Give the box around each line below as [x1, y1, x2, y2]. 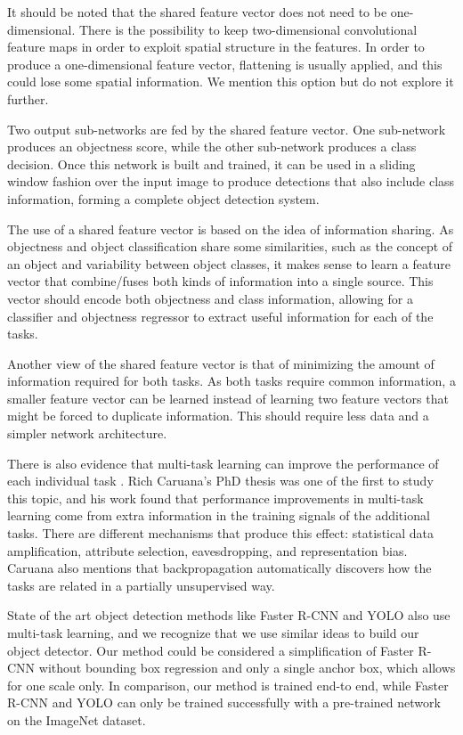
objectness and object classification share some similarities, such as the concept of [7, 237, 453, 256]
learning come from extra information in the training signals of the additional [7, 506, 430, 525]
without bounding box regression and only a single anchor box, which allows [38, 658, 456, 677]
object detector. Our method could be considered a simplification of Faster [7, 641, 414, 659]
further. [7, 89, 49, 108]
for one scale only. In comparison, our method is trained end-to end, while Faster [7, 675, 449, 694]
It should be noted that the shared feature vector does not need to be [7, 3, 387, 20]
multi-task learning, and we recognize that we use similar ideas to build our [7, 624, 419, 641]
